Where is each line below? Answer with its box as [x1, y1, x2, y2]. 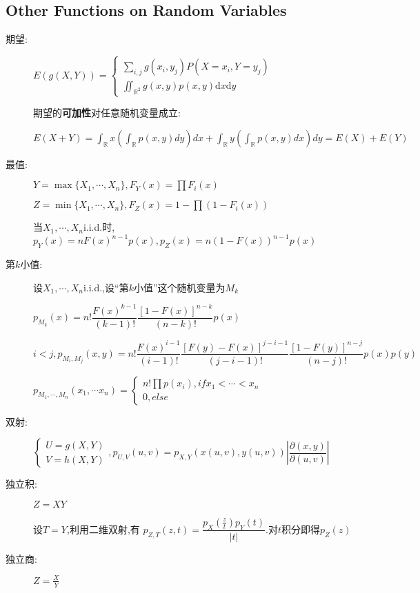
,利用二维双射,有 [66, 521, 140, 536]
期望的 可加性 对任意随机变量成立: [33, 105, 181, 120]
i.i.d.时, [83, 220, 115, 234]
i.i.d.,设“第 [83, 280, 129, 294]
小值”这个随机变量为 [133, 280, 226, 294]
